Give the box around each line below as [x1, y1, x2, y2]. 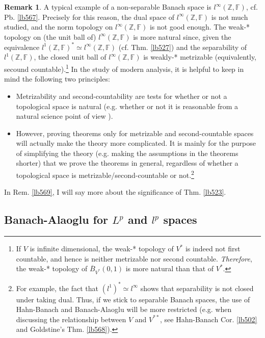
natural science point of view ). [16, 111, 113, 121]
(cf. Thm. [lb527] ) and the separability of [118, 41, 247, 52]
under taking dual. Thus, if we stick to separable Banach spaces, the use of [16, 294, 250, 304]
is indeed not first [185, 243, 241, 254]
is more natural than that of [125, 263, 214, 274]
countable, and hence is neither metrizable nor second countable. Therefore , [16, 253, 252, 264]
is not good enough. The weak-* [149, 21, 250, 32]
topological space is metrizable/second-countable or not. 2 [16, 168, 194, 180]
